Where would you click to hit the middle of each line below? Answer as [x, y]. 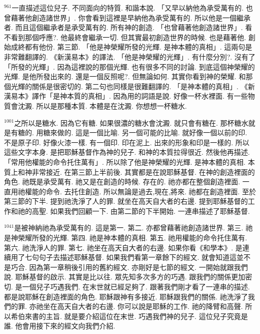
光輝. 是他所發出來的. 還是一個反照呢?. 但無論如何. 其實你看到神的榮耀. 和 [125, 76]
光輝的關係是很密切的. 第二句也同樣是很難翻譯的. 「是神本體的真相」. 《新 [133, 86]
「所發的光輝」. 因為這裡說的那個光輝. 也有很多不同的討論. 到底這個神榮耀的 [129, 66]
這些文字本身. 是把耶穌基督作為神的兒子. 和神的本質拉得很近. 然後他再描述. [127, 152]
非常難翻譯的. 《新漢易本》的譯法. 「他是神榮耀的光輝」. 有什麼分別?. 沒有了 [130, 56]
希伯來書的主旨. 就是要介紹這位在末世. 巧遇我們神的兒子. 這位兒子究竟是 [129, 316]
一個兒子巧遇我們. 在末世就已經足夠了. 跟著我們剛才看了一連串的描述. [136, 287]
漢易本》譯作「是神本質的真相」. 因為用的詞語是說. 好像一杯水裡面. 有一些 [126, 96]
